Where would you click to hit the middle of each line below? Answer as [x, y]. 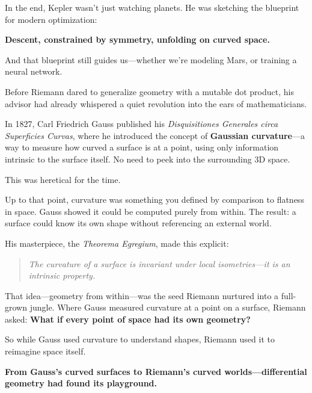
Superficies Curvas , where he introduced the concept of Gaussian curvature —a [155, 135]
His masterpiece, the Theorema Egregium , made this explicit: [117, 243]
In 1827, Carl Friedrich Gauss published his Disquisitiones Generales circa [142, 124]
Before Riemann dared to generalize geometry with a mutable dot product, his [149, 91]
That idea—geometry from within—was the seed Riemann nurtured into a [142, 295]
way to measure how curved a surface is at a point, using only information [142, 147]
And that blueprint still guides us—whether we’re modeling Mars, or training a [151, 59]
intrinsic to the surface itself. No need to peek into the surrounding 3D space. [148, 159]
